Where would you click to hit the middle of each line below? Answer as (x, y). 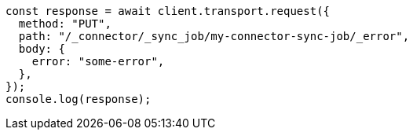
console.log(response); (79, 99)
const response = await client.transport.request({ (168, 11)
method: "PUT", (65, 24)
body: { (42, 49)
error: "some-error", (98, 61)
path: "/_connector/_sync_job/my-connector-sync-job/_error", (214, 36)
